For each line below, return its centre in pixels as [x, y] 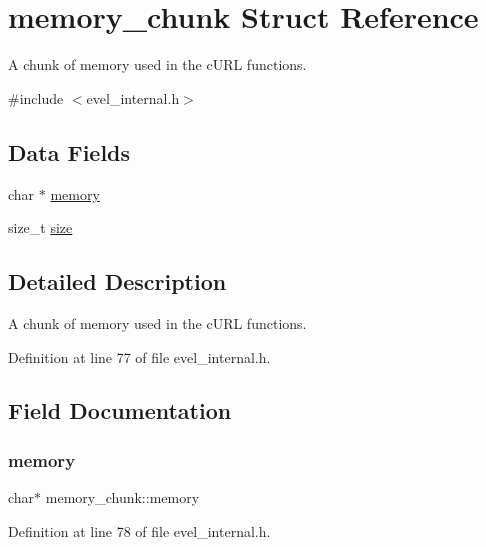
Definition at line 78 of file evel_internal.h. [139, 530]
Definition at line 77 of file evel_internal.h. [139, 356]
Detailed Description [117, 281]
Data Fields [69, 151]
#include [36, 97]
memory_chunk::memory [122, 497]
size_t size [40, 227]
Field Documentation [120, 410]
